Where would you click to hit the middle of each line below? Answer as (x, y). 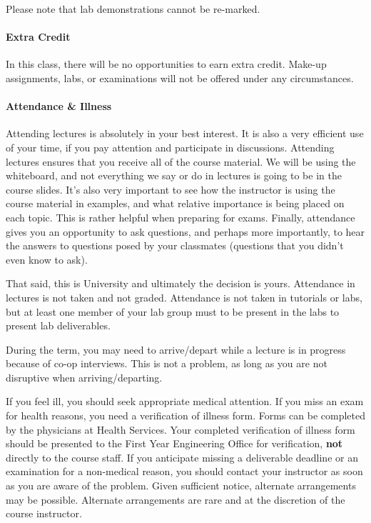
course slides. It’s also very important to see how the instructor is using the (171, 189)
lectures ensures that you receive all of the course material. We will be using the (181, 161)
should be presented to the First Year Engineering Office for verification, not (174, 443)
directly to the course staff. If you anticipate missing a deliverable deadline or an (182, 457)
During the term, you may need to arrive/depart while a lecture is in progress (176, 349)
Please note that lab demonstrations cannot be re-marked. (133, 9)
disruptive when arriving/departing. (84, 377)
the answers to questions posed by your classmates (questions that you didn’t (175, 245)
